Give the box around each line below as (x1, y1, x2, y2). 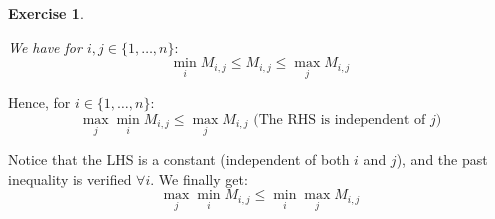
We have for (8, 36, 82, 57)
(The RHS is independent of (253, 113, 426, 127)
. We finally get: (150, 168, 248, 189)
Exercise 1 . (8, 3, 84, 23)
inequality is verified (8, 168, 132, 189)
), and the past (396, 149, 488, 170)
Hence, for (8, 92, 71, 113)
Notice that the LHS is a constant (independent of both (8, 149, 350, 170)
